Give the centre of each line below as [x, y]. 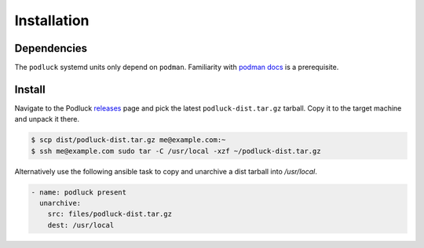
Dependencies [51, 48]
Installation [52, 20]
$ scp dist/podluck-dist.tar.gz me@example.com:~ [128, 140]
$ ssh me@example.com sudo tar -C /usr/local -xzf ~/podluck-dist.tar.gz [176, 151]
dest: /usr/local [81, 225]
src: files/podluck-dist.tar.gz [110, 214]
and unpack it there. [47, 119]
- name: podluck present [79, 192]
